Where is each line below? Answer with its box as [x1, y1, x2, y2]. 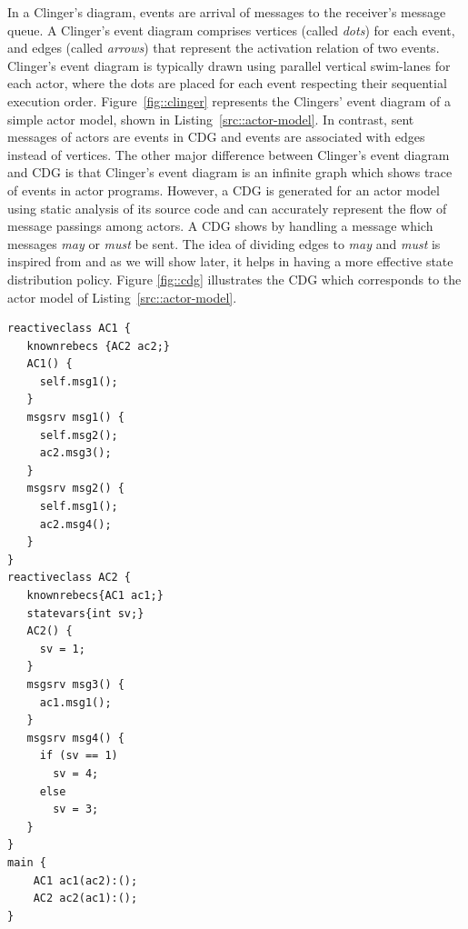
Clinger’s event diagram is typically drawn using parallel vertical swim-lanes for [7, 55, 451, 75]
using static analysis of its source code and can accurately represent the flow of [7, 198, 447, 217]
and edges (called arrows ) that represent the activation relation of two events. [7, 38, 440, 57]
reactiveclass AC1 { [7, 322, 132, 335]
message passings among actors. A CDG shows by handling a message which [7, 216, 433, 235]
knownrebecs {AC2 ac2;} [26, 339, 170, 353]
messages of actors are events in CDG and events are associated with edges [7, 127, 425, 146]
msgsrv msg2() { [26, 482, 124, 495]
